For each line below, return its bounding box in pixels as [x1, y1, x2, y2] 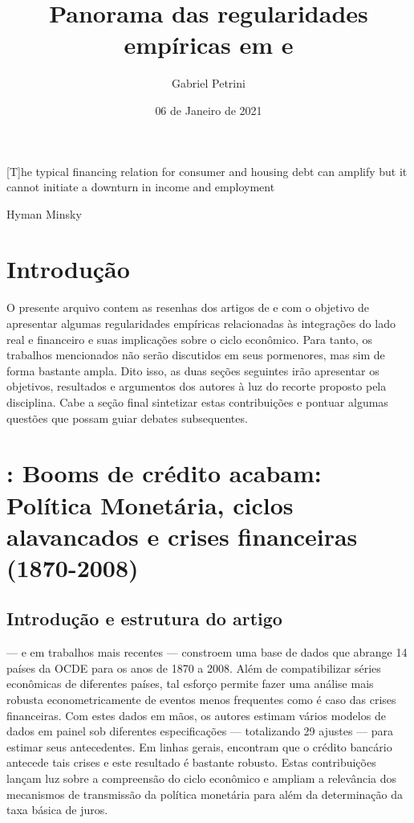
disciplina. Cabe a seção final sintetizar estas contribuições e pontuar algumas [6, 393, 388, 410]
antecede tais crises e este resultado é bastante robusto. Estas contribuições [6, 754, 376, 771]
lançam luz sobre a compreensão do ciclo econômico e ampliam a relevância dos [6, 770, 396, 787]
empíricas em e [124, 28, 294, 61]
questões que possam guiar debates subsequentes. [6, 409, 248, 426]
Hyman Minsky [6, 205, 82, 222]
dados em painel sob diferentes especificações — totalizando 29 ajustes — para [6, 723, 394, 739]
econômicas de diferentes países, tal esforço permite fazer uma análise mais [6, 675, 374, 692]
